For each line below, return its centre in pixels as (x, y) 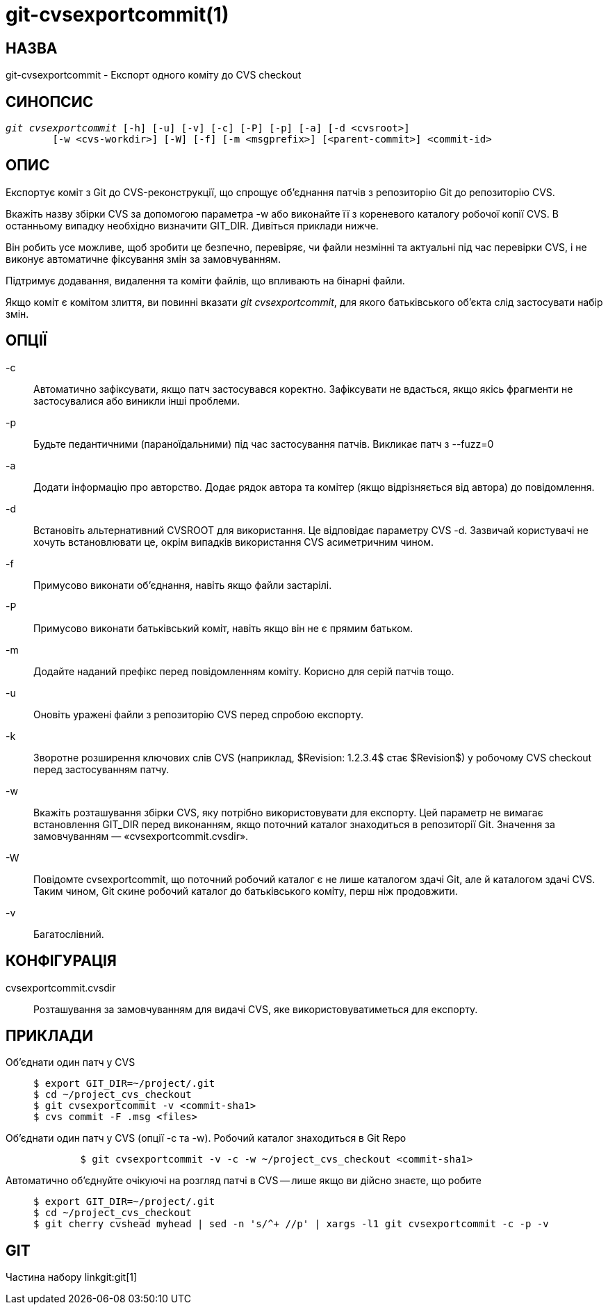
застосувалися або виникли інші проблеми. (137, 401)
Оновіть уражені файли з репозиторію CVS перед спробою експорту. (199, 714)
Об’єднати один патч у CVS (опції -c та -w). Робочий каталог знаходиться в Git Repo (206, 1138)
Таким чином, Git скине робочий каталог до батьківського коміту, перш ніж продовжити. (246, 891)
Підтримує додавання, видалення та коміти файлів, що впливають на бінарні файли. (205, 280)
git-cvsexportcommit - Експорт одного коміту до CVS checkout (154, 75)
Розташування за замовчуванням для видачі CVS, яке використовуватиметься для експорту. (256, 1009)
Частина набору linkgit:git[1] (72, 1277)
